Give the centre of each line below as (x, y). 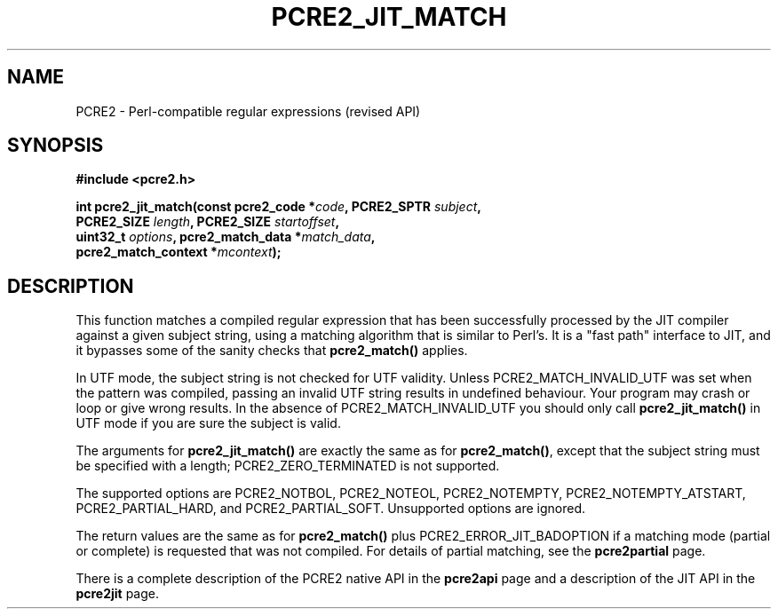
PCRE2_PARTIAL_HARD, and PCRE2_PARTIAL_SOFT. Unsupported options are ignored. (331, 509)
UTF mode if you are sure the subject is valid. (208, 423)
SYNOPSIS (56, 146)
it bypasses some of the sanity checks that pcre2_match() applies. (272, 351)
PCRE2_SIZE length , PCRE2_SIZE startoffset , (208, 222)
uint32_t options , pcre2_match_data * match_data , (226, 237)
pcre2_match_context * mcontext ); (179, 252)
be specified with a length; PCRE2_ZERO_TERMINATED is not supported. (288, 466)
